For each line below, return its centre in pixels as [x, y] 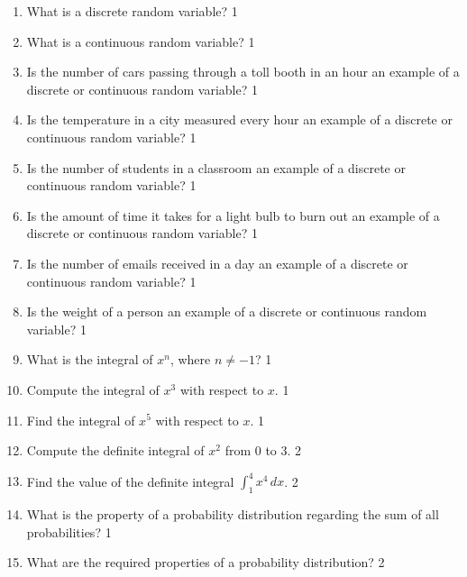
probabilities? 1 [69, 531]
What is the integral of [90, 359]
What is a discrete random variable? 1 [132, 11]
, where [190, 359]
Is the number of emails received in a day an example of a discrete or [217, 263]
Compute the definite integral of [115, 450]
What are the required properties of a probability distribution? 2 [206, 562]
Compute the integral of [93, 389]
